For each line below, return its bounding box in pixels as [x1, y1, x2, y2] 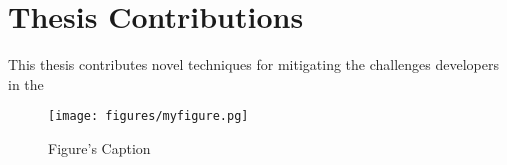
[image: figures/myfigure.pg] [48, 109, 249, 124]
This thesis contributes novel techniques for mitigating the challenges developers [8, 54, 500, 75]
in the [8, 73, 44, 94]
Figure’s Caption [48, 137, 151, 158]
